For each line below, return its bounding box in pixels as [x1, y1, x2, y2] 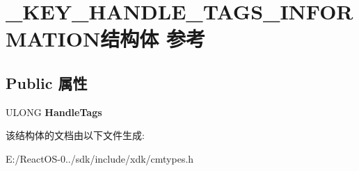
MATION [6, 24, 101, 53]
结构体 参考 [100, 24, 205, 53]
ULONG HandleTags [6, 104, 102, 119]
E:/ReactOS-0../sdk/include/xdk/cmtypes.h [6, 151, 194, 165]
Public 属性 [6, 72, 88, 93]
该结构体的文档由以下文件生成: [6, 128, 145, 142]
